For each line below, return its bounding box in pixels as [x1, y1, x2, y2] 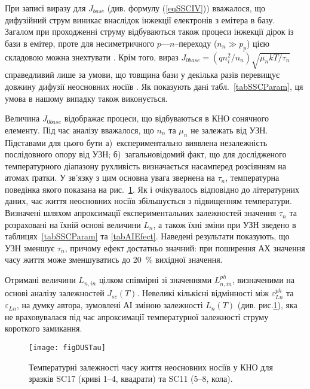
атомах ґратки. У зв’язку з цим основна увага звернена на [5, 171, 215, 184]
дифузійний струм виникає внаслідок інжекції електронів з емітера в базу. [5, 13, 275, 26]
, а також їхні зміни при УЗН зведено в [153, 218, 296, 230]
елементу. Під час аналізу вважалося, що [5, 123, 154, 136]
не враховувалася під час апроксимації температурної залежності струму [5, 310, 269, 323]
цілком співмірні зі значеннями [99, 273, 212, 286]
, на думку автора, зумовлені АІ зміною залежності [16, 299, 203, 311]
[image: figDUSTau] [29, 343, 106, 352]
